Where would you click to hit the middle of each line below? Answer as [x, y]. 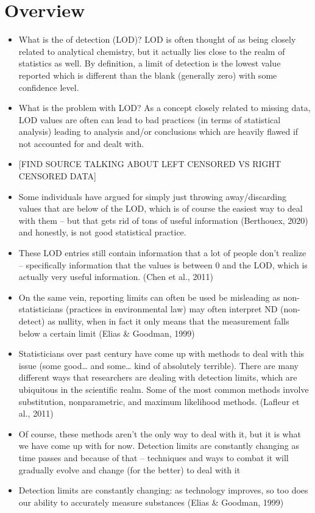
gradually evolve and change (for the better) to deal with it [129, 469]
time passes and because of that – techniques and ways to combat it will [154, 457]
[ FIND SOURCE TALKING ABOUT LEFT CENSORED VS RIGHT [150, 164]
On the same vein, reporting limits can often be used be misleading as [149, 297]
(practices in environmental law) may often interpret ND [172, 309]
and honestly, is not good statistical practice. [102, 232]
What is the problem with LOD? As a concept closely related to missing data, [165, 108]
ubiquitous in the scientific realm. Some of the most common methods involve [164, 389]
